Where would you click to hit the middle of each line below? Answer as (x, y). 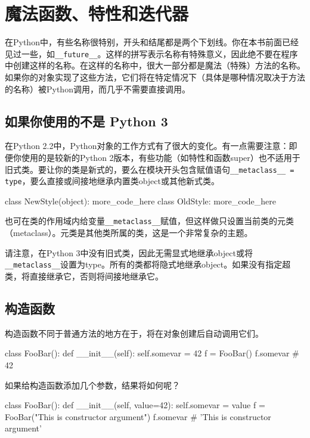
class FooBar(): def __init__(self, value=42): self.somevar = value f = (135, 405)
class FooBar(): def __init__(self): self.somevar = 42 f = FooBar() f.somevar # (152, 353)
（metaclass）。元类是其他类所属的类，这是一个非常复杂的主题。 (129, 233)
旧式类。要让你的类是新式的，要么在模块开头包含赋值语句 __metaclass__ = (150, 169)
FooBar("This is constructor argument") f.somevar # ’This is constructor (138, 416)
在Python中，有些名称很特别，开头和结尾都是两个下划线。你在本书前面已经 (152, 42)
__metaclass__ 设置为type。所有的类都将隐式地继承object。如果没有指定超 (148, 264)
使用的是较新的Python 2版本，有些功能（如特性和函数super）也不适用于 (161, 157)
